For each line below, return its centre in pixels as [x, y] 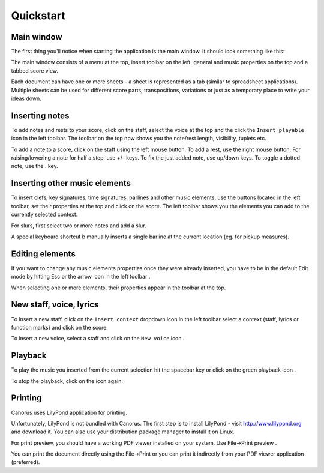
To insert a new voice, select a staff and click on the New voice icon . [98, 339]
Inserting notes [40, 116]
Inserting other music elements [71, 183]
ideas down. [26, 98]
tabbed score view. [34, 71]
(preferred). [25, 462]
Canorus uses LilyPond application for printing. [69, 412]
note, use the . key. [34, 166]
